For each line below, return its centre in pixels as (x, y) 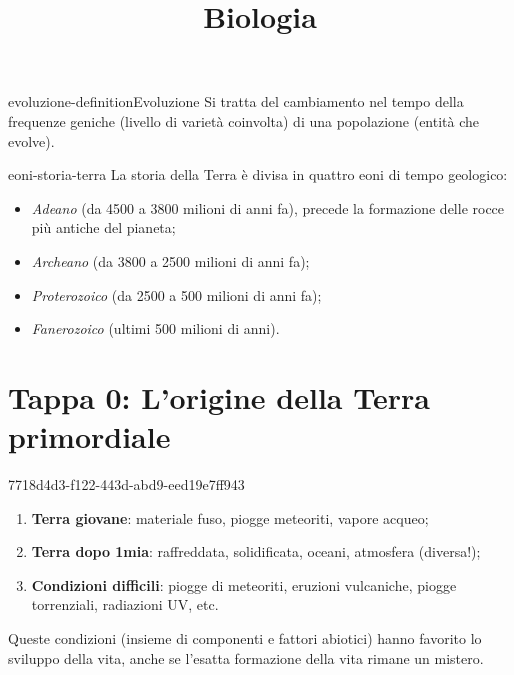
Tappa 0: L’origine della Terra (219, 396)
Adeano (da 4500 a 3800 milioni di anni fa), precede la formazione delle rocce (268, 207)
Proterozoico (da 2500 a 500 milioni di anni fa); (176, 294)
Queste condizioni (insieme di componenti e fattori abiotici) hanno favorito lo (245, 638)
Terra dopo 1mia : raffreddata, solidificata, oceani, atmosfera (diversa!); (256, 551)
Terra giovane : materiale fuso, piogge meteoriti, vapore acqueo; (230, 517)
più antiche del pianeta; (103, 227)
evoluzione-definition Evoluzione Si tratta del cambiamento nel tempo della (236, 101)
